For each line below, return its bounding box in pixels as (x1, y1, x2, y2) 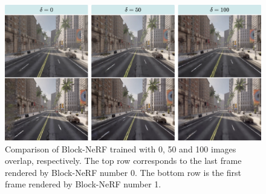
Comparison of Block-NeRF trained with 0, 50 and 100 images (5, 142, 236, 155)
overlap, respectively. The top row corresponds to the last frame (5, 154, 242, 167)
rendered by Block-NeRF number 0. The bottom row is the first (5, 166, 241, 178)
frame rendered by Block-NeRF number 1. (5, 178, 161, 190)
